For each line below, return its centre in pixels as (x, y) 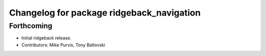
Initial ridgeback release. (46, 38)
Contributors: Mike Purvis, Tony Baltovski (63, 45)
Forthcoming (31, 26)
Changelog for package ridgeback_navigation (105, 13)
